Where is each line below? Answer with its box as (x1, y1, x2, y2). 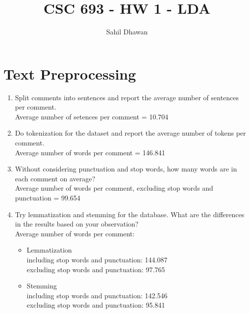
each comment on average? (15, 173, 96, 183)
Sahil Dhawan (106, 27, 148, 37)
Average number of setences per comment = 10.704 (15, 111, 169, 121)
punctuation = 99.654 (15, 193, 80, 202)
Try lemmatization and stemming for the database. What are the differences (15, 209, 245, 219)
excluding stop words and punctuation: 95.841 (26, 300, 165, 310)
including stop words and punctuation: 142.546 (26, 290, 168, 300)
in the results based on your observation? (15, 219, 139, 229)
